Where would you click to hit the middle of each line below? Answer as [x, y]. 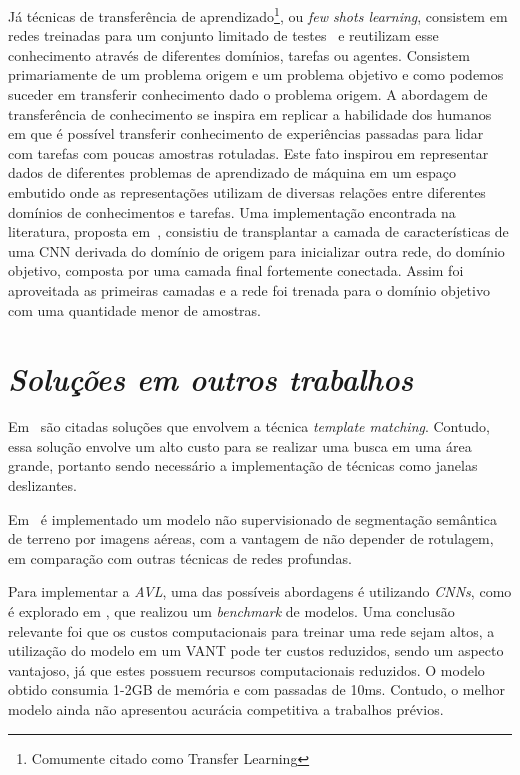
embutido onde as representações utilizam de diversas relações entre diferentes [247, 192]
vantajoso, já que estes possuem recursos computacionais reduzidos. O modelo [246, 669]
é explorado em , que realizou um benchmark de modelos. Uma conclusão [231, 611]
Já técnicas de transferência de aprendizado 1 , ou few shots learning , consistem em [258, 14]
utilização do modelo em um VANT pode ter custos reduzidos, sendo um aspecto [256, 650]
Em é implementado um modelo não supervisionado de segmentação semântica [252, 518]
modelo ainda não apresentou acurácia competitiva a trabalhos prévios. [226, 709]
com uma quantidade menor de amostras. [134, 309]
